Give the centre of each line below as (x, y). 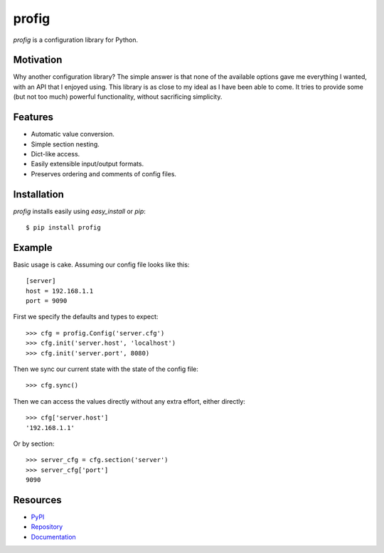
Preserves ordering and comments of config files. (104, 173)
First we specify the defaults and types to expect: (86, 317)
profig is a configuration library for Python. (76, 40)
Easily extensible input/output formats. (87, 164)
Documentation (53, 537)
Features (33, 117)
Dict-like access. (55, 154)
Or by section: (34, 444)
